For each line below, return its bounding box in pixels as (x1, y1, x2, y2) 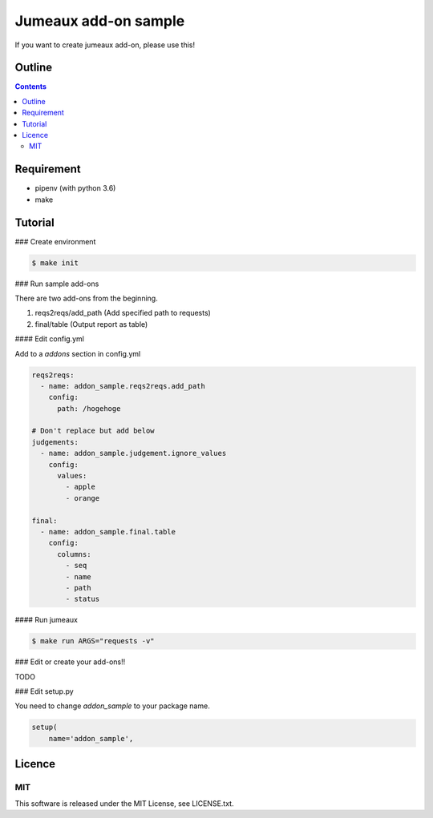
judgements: (31, 437, 79, 446)
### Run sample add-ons (14, 279, 99, 288)
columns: (57, 550, 91, 558)
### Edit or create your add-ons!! (14, 657, 126, 667)
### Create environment (14, 236, 96, 246)
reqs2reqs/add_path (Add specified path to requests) (34, 308, 212, 318)
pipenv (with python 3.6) (34, 183, 116, 193)
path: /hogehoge (57, 404, 121, 413)
